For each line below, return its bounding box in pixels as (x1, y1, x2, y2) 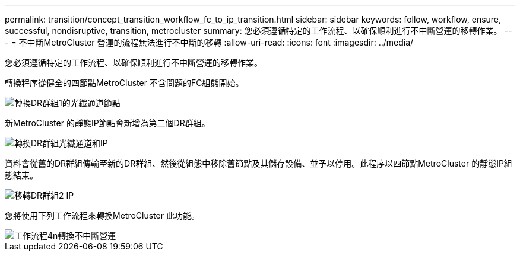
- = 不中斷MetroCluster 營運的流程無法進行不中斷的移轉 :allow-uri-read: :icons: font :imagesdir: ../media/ (5, 37, 414, 47)
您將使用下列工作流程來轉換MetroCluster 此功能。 (5, 210, 199, 220)
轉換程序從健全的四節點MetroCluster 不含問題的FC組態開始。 (5, 78, 244, 88)
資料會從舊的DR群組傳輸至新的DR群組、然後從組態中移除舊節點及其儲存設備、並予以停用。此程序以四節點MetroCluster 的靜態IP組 (5, 158, 512, 168)
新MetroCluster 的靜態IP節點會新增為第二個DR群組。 (5, 118, 210, 128)
